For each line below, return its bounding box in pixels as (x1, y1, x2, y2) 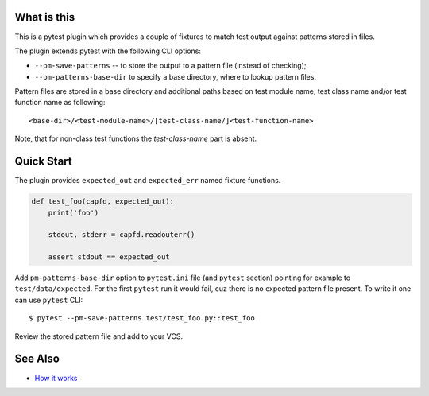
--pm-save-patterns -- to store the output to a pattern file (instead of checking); (34, 60, 307, 71)
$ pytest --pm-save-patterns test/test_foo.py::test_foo (29, 314, 256, 323)
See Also (14, 352, 60, 366)
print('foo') (48, 208, 99, 217)
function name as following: (14, 98, 106, 107)
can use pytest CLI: (14, 295, 83, 305)
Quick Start (14, 155, 72, 169)
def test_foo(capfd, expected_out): (31, 197, 175, 206)
